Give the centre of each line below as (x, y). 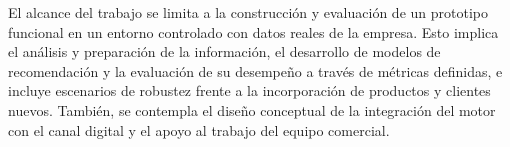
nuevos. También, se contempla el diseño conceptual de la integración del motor (252, 109)
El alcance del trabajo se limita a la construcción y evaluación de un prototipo (248, 12)
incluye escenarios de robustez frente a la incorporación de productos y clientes (249, 90)
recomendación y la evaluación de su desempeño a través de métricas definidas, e (255, 70)
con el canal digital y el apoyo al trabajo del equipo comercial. (199, 129)
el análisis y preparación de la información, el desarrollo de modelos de (224, 51)
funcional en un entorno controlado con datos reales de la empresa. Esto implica (253, 31)
